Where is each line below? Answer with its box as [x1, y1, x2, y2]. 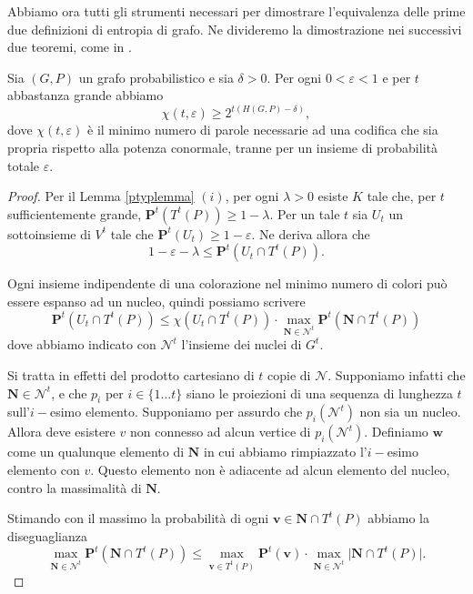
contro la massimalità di [7, 478, 142, 497]
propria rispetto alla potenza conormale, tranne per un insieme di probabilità [7, 138, 438, 156]
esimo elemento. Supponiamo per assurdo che [49, 402, 303, 421]
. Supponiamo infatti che [327, 365, 466, 384]
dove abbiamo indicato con [7, 335, 156, 354]
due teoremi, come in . [7, 37, 132, 56]
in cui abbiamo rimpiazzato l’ [203, 442, 367, 461]
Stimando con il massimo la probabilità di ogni [7, 508, 269, 528]
